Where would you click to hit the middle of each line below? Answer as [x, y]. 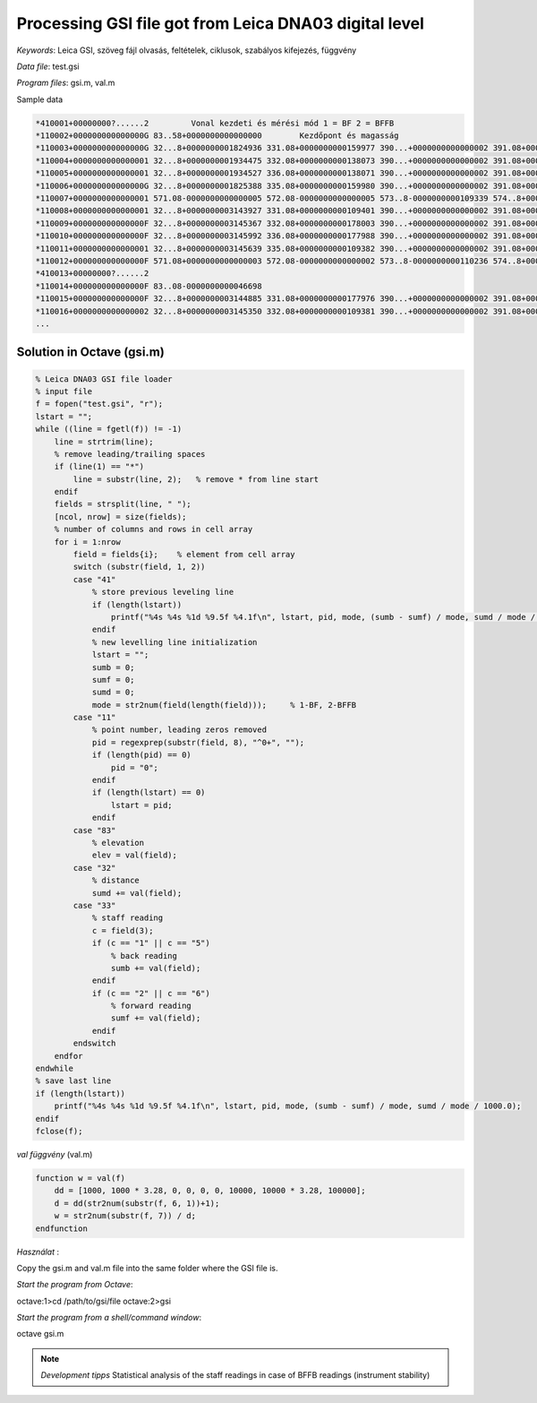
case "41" [94, 579]
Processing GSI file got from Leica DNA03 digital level [221, 23]
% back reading [144, 955]
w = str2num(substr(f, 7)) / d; [125, 1216]
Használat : [38, 1252]
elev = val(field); [135, 855]
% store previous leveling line [163, 592]
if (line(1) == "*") [99, 467]
